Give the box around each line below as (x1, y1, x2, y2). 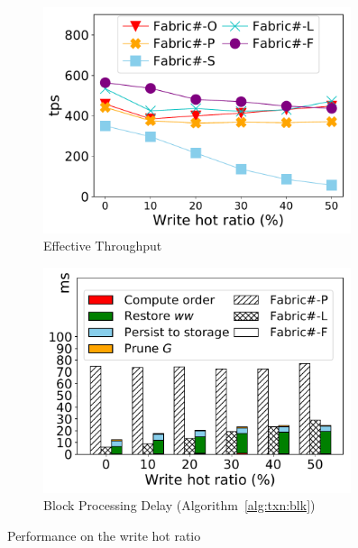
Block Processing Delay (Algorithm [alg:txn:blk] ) (43, 496, 316, 515)
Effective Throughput (43, 236, 162, 255)
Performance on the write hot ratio (7, 525, 201, 544)
